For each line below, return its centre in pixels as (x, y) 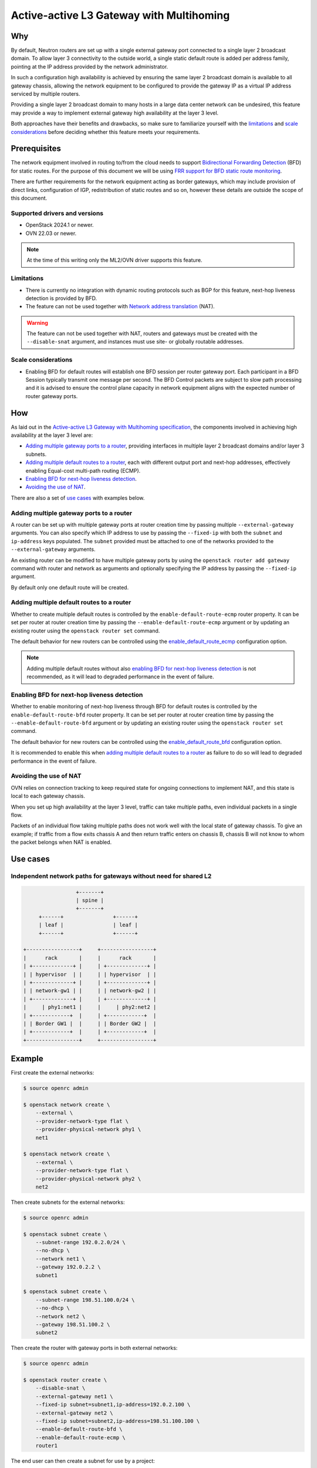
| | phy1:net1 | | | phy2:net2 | (90, 1007)
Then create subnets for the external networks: (68, 1202)
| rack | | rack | (90, 958)
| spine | (90, 900)
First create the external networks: (53, 1073)
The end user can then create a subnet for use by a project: (83, 1461)
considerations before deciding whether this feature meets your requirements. (105, 132)
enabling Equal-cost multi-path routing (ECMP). (83, 470)
